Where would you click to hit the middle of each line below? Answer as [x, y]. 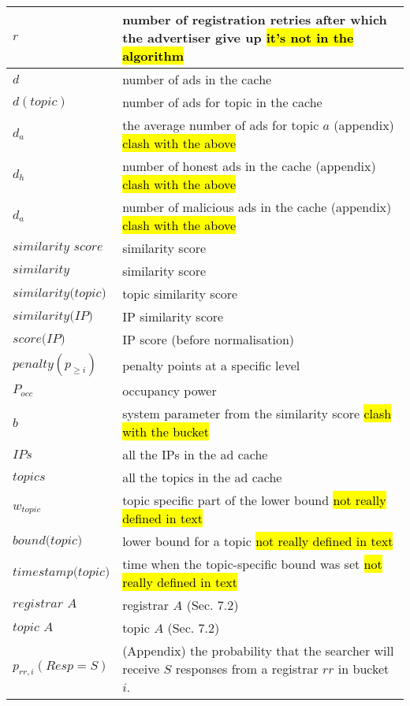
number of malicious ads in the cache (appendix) [257, 207]
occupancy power [170, 390]
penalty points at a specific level [211, 365]
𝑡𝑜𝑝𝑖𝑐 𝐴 [33, 627]
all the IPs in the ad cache [195, 454]
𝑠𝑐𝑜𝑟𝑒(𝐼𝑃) [39, 338]
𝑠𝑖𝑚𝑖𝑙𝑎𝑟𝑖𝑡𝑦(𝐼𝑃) [53, 316]
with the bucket [166, 431]
